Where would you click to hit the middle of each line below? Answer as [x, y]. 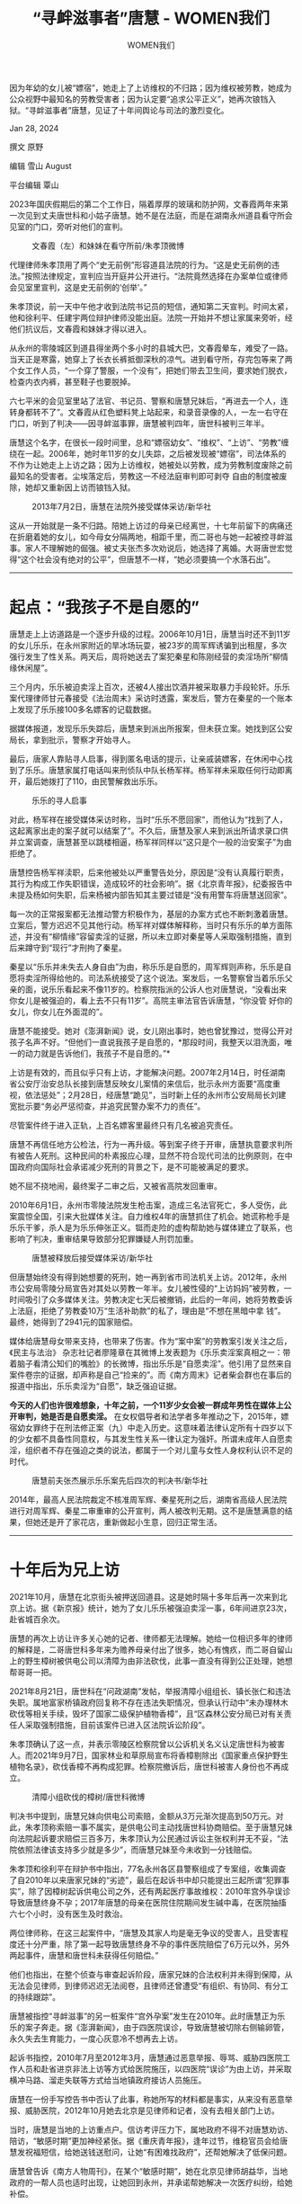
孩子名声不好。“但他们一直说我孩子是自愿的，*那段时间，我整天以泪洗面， [147, 1042]
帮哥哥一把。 [33, 1672]
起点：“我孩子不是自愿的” [105, 607]
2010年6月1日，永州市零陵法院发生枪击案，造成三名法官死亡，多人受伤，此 [148, 1205]
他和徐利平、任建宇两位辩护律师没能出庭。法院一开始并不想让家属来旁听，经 [151, 317]
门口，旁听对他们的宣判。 [80, 227]
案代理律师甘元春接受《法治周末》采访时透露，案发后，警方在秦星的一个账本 [151, 698]
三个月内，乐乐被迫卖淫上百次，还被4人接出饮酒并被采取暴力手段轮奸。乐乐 [150, 687]
